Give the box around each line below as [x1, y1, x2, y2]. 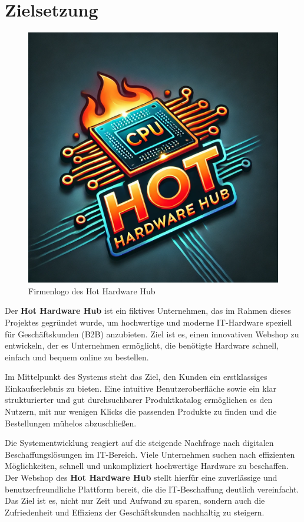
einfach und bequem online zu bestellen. [5, 350, 149, 363]
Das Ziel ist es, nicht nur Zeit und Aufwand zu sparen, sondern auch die [5, 494, 265, 507]
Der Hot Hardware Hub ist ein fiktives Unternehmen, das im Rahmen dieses [5, 304, 291, 317]
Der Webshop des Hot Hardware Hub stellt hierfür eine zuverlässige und [5, 471, 277, 484]
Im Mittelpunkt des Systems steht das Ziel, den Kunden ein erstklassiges [5, 370, 267, 383]
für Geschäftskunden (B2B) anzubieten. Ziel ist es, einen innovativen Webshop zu [5, 327, 299, 340]
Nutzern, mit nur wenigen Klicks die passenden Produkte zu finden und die [5, 405, 277, 418]
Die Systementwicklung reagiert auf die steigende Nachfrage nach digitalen [5, 436, 274, 449]
